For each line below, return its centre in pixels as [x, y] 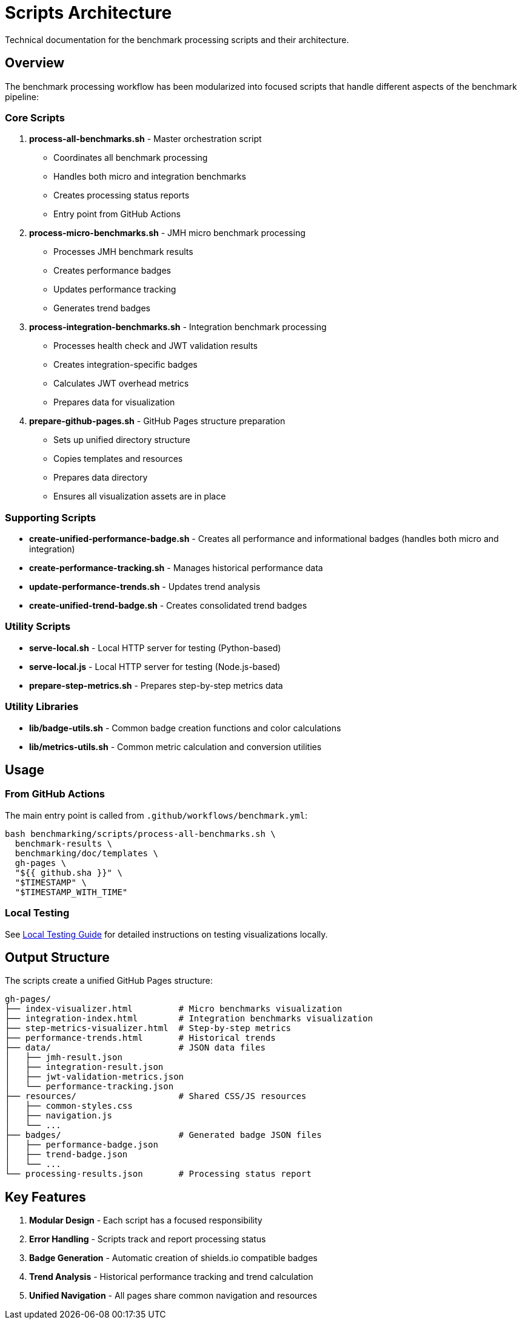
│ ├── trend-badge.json [66, 1155]
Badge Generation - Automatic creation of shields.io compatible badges [173, 1258]
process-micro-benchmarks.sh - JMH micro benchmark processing [167, 233]
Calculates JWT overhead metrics [121, 384]
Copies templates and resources [118, 459]
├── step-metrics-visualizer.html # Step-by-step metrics [148, 1028]
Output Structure [57, 957]
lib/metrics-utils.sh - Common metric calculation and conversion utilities [176, 746]
